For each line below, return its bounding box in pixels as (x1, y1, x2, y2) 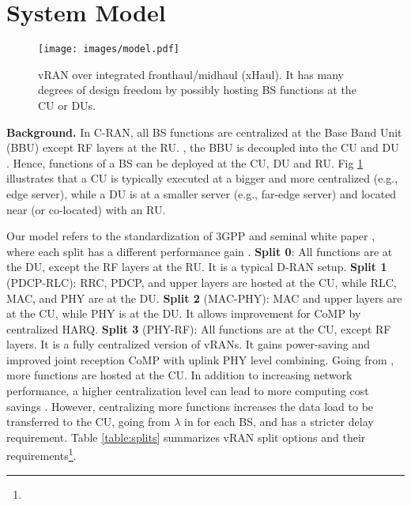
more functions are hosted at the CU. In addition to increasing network (6, 367, 353, 383)
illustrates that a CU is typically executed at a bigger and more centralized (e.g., (6, 170, 398, 187)
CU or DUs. (38, 96, 96, 113)
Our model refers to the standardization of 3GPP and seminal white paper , (6, 228, 375, 244)
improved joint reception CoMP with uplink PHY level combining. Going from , (6, 351, 394, 367)
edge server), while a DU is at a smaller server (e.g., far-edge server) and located (6, 185, 397, 202)
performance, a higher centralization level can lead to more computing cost (6, 383, 369, 399)
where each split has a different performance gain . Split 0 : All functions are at (6, 243, 393, 259)
